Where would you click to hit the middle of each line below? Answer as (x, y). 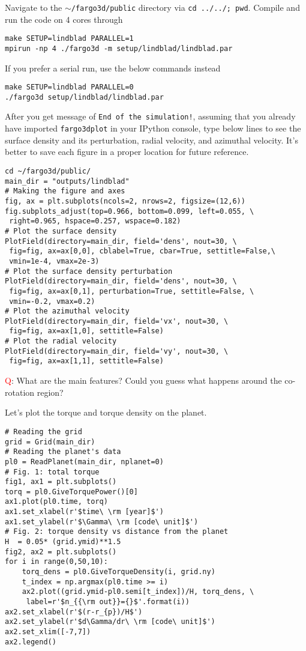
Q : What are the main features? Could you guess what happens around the (143, 380)
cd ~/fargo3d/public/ (48, 171)
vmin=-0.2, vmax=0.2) (52, 301)
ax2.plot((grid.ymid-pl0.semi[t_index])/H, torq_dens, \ (138, 592)
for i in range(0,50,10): (56, 562)
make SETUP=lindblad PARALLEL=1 (69, 39)
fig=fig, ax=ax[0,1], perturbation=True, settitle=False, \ (132, 291)
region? (50, 392)
